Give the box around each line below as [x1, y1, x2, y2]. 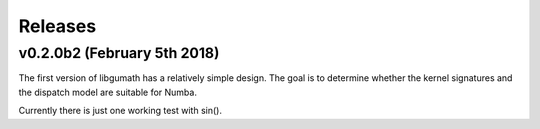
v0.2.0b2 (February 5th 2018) [18, 44, 220, 62]
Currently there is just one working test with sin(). [18, 105, 222, 117]
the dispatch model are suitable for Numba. [18, 86, 197, 98]
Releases [18, 15, 97, 37]
